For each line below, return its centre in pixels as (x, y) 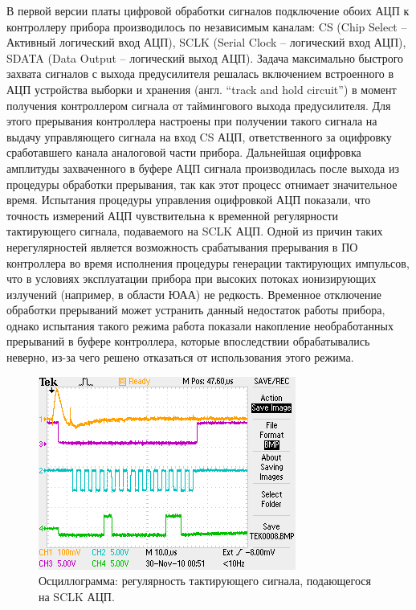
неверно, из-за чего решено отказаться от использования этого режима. (180, 357)
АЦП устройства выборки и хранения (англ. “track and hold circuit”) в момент (202, 89)
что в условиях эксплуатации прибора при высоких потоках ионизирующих (192, 278)
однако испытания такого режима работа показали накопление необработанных (200, 325)
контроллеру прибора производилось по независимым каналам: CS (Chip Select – (207, 26)
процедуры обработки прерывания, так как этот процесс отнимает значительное (202, 184)
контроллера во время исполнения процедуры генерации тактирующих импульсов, (208, 262)
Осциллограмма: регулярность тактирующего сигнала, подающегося (205, 581)
